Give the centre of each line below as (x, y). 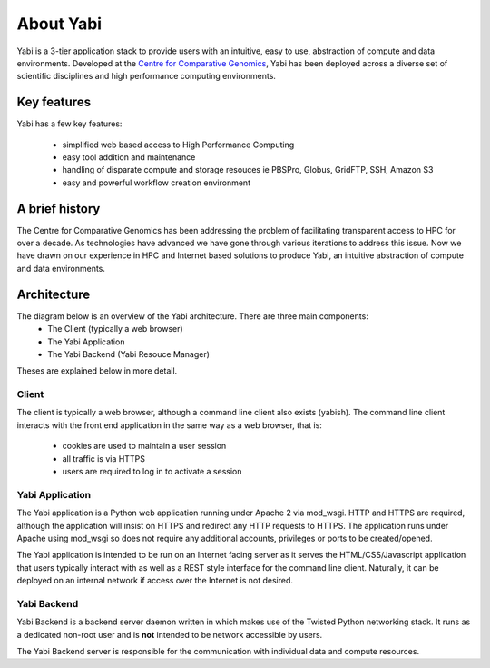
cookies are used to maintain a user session (144, 446)
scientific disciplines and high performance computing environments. (147, 76)
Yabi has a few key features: (69, 124)
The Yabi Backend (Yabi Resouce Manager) (129, 354)
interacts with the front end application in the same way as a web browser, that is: (169, 425)
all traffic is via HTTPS (103, 458)
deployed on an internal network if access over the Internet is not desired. (155, 581)
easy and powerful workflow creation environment (157, 183)
